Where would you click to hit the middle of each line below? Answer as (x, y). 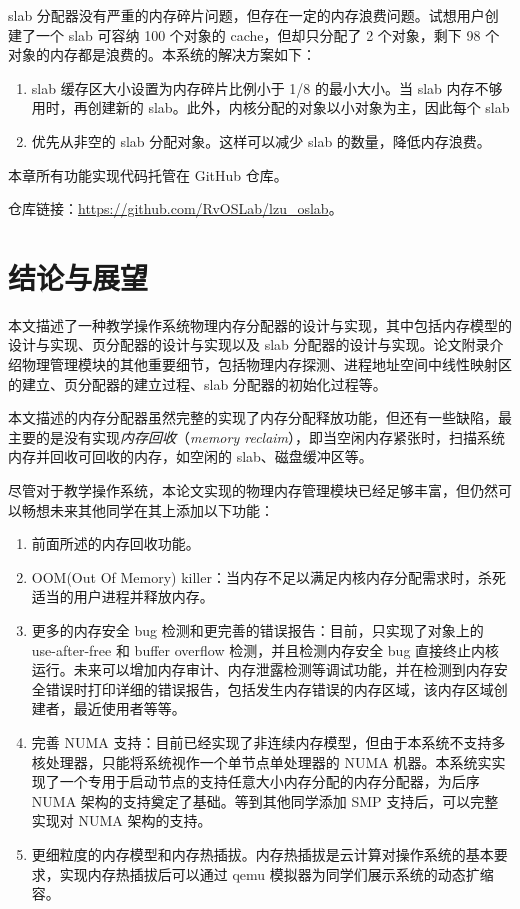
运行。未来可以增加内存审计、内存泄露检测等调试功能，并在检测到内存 (262, 669)
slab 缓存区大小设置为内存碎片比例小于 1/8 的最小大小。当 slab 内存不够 (267, 87)
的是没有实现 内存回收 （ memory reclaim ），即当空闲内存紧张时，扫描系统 (270, 436)
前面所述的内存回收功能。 (115, 543)
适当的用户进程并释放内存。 (122, 596)
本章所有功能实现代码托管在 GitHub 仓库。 (148, 174)
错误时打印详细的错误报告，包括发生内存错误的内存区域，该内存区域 (269, 688)
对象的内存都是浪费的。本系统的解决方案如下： (162, 54)
